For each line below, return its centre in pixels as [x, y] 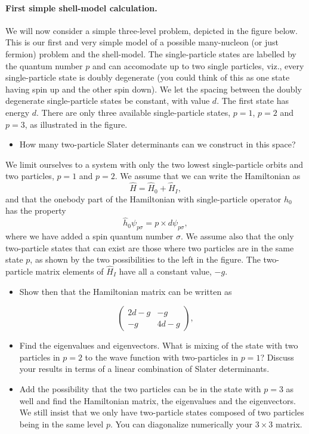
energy [18, 112]
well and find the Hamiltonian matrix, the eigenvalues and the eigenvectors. [157, 400]
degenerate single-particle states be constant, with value [108, 101]
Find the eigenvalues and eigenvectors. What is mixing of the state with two [159, 345]
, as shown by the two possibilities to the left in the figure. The [145, 259]
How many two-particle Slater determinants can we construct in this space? [157, 144]
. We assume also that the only [237, 236]
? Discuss [277, 357]
